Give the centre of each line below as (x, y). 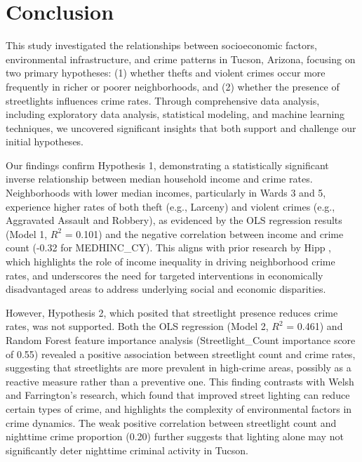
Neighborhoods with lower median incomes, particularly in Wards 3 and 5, (166, 193)
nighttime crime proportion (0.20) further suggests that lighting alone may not (175, 436)
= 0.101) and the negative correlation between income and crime (204, 233)
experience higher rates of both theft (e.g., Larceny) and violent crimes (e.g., (170, 206)
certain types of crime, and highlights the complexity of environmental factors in (179, 408)
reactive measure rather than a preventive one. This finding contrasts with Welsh (180, 381)
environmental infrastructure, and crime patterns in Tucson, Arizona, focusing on (181, 59)
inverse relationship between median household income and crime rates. (159, 179)
